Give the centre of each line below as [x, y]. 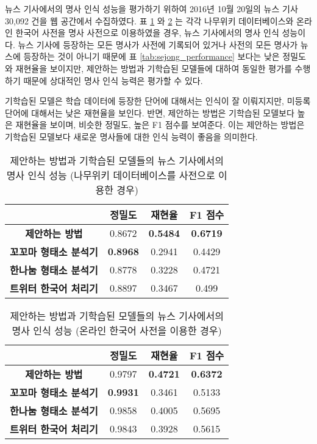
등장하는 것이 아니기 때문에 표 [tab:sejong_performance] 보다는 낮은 [151, 56]
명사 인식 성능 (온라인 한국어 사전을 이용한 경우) [117, 330]
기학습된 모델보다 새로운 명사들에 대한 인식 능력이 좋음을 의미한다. [131, 136]
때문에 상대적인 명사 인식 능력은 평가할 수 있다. [113, 80]
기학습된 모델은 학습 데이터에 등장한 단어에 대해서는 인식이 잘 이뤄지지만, [145, 101]
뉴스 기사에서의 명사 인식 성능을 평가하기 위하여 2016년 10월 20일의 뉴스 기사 [151, 9]
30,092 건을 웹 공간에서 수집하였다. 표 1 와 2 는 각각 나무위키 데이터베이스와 [149, 20]
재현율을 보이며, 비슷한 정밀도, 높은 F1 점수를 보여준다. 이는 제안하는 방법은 [160, 125]
